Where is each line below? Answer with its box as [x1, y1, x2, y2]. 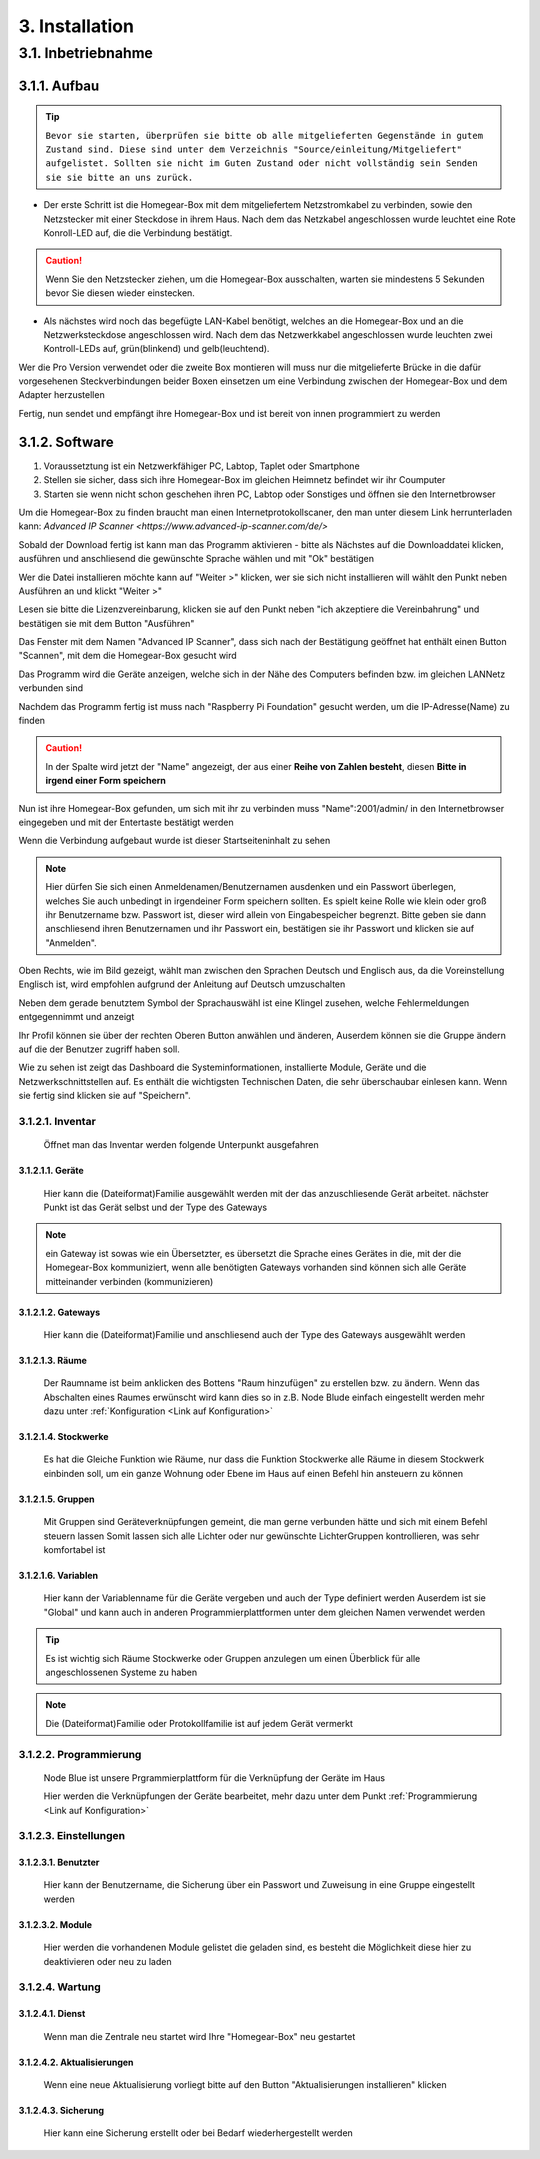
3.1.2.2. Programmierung [18, 1747, 142, 1761]
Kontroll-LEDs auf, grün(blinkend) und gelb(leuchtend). [43, 343, 270, 355]
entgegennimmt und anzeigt [18, 1011, 135, 1023]
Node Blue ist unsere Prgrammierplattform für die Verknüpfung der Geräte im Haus [43, 1771, 385, 1784]
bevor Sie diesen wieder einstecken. [45, 287, 195, 299]
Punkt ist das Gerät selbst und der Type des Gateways [43, 1201, 268, 1213]
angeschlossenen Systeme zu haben [45, 1666, 198, 1678]
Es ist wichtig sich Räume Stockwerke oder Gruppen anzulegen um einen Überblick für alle [45, 1652, 421, 1664]
